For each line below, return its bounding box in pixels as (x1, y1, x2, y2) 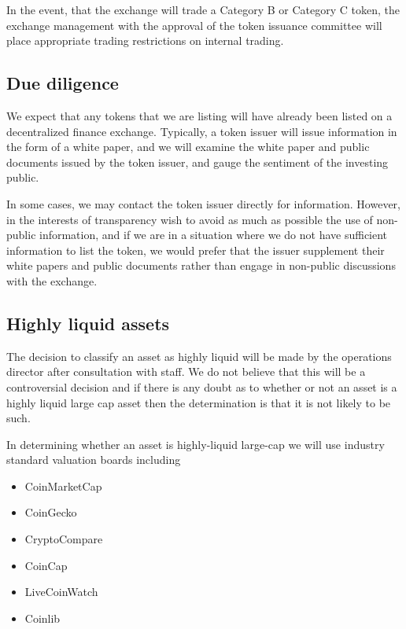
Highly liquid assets (6, 311, 170, 335)
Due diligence (6, 71, 119, 95)
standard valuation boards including (6, 451, 181, 468)
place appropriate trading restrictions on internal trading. (6, 32, 284, 49)
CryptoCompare (24, 531, 103, 547)
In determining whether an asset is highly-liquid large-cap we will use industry (6, 436, 385, 452)
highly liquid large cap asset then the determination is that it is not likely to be (6, 394, 391, 410)
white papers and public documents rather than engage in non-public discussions (6, 257, 396, 274)
